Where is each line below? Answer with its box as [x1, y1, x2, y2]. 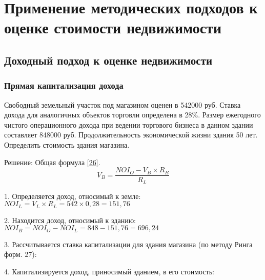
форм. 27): [4, 249, 37, 259]
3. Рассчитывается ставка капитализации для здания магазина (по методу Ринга [4, 238, 253, 249]
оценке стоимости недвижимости [4, 17, 222, 38]
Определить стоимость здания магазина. [4, 139, 130, 150]
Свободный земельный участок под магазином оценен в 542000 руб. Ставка [4, 99, 241, 110]
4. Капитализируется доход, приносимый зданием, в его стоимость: [4, 266, 214, 276]
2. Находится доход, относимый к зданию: [4, 214, 136, 225]
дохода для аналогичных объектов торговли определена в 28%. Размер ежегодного [4, 109, 261, 120]
